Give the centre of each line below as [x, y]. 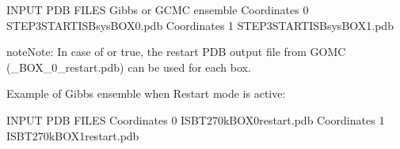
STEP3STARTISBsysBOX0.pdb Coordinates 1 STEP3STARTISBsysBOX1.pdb [200, 25]
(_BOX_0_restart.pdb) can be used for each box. [129, 67]
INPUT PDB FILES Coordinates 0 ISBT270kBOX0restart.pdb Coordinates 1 [196, 119]
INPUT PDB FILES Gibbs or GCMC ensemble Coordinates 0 [158, 9]
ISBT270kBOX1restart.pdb [73, 135]
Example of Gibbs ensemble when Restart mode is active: [146, 93]
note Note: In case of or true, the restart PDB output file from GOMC [176, 52]
